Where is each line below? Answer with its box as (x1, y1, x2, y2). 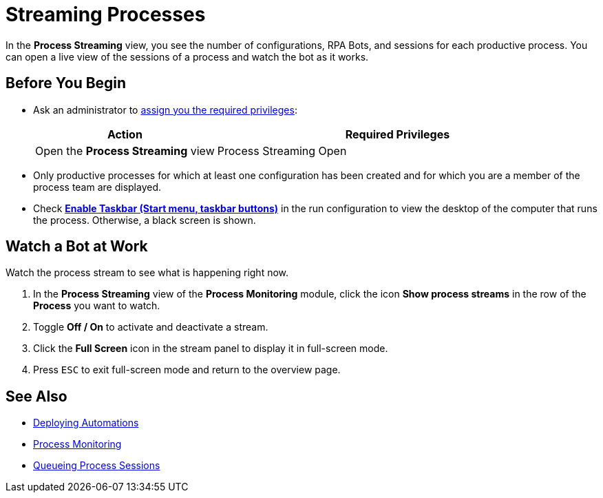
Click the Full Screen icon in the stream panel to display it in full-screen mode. (33, 342, 388, 355)
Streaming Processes (6, 3, 206, 26)
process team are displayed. (33, 180, 162, 193)
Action (107, 127, 142, 141)
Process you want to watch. (33, 300, 160, 312)
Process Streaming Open (217, 143, 347, 158)
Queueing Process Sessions (33, 459, 160, 472)
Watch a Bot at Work (6, 238, 148, 256)
